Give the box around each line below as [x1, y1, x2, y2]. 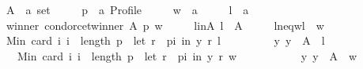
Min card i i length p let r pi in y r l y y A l [6, 32, 325, 49]
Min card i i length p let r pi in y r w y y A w [17, 47, 357, 64]
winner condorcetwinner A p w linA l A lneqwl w [6, 16, 324, 33]
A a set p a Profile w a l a [6, 2, 249, 17]
